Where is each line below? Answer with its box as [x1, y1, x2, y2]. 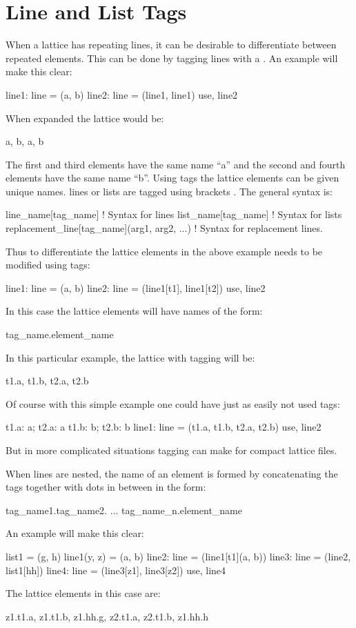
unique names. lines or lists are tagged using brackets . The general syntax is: [6, 184, 333, 198]
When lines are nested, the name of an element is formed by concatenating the [6, 466, 338, 480]
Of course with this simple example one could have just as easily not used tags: [6, 396, 340, 411]
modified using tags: [6, 257, 90, 272]
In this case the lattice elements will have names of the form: [6, 304, 263, 318]
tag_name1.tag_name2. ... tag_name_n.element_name [6, 502, 242, 517]
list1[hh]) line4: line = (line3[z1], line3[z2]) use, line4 [6, 562, 226, 577]
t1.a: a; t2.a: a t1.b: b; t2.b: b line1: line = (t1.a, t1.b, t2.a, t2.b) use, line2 [6, 420, 322, 434]
